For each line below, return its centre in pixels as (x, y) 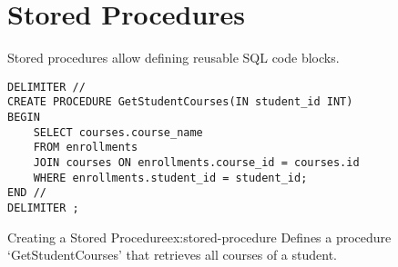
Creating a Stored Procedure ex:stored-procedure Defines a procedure (199, 237)
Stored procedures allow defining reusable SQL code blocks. (173, 58)
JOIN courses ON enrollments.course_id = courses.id (196, 163)
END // (27, 193)
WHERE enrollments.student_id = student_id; (170, 178)
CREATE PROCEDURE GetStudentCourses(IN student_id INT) (180, 102)
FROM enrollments (86, 148)
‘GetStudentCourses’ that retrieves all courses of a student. (172, 255)
